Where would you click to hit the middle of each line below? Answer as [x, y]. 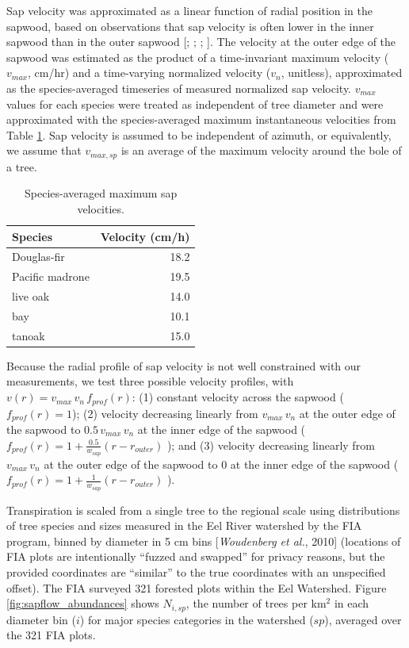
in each [352, 603]
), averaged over [363, 619]
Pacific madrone [51, 276]
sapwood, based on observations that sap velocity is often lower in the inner [190, 26]
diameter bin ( [41, 619]
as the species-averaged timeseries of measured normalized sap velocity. [179, 88]
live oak [31, 296]
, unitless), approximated [342, 73]
